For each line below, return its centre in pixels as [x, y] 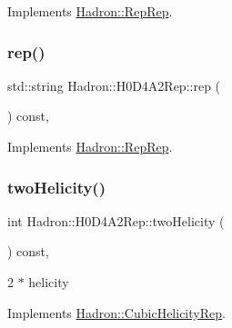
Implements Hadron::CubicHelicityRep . [116, 312]
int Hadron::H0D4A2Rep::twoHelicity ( [116, 220]
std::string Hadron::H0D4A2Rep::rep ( [114, 85]
